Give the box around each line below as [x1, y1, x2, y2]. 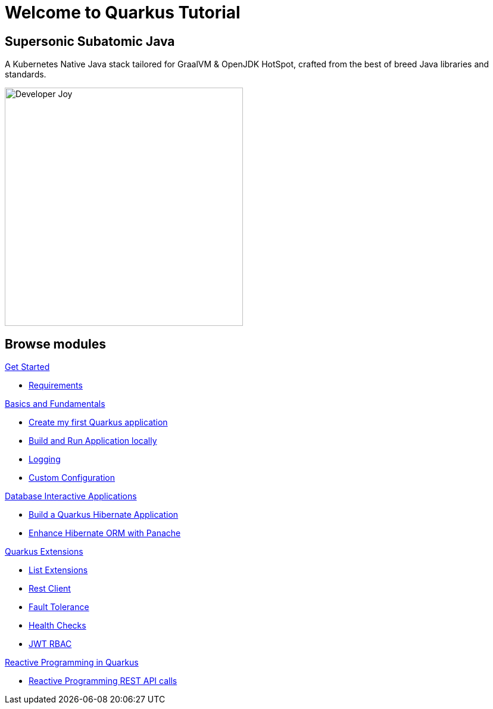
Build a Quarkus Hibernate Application [29, 509, 179, 520]
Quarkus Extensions [5, 546, 83, 557]
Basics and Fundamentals [5, 399, 105, 409]
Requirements [29, 380, 83, 391]
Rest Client [29, 583, 71, 594]
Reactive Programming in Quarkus [5, 657, 139, 668]
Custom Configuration [29, 472, 116, 483]
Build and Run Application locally [29, 436, 157, 446]
